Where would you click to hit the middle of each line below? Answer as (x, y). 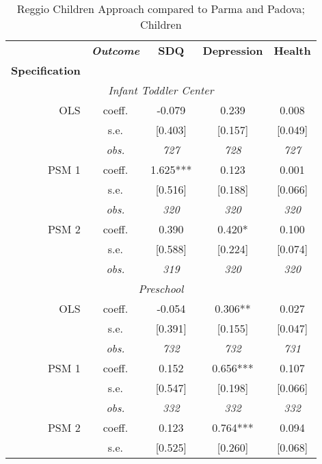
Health (292, 50)
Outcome (116, 50)
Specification (46, 70)
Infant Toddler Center (161, 90)
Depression (233, 50)
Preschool (161, 288)
